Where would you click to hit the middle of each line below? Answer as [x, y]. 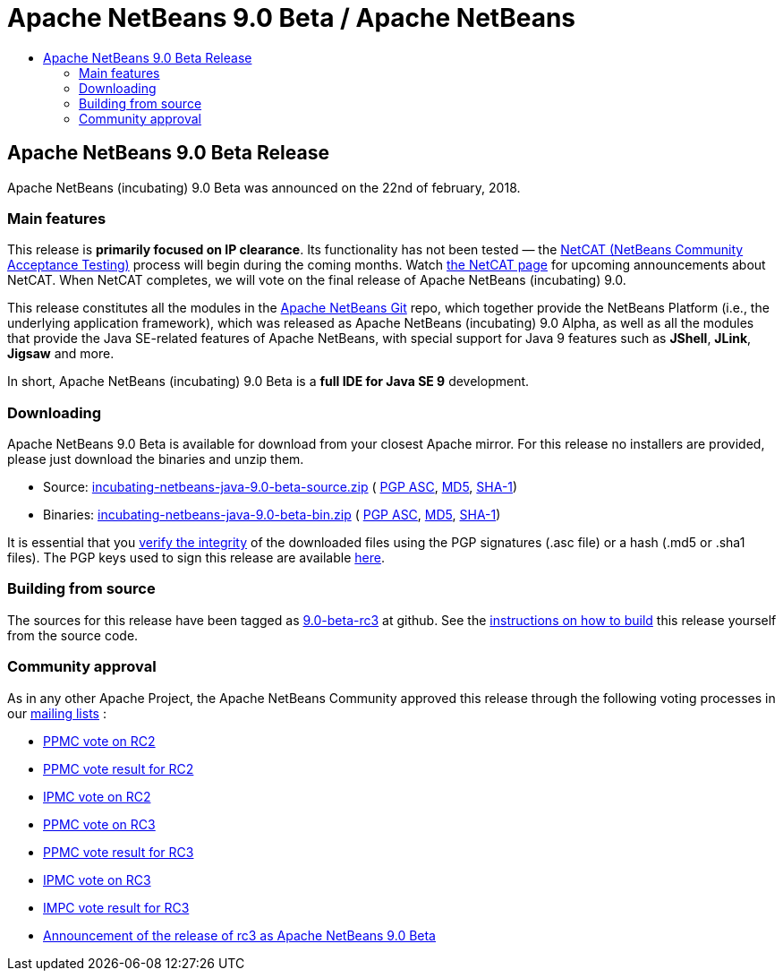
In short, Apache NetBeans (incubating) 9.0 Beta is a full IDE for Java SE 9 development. [268, 382]
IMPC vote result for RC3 [116, 907]
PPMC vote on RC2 [99, 741]
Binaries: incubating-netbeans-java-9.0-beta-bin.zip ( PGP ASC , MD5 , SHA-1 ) [272, 515]
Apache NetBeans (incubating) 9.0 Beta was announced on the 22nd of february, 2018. [264, 187]
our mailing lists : [57, 713]
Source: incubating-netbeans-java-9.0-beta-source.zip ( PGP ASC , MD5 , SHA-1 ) [281, 487]
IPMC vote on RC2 [97, 796]
